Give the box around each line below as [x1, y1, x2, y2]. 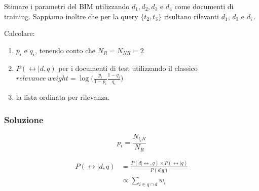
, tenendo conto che [34, 45, 95, 55]
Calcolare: [4, 28, 35, 39]
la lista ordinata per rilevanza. [16, 92, 110, 102]
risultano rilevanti [164, 11, 219, 21]
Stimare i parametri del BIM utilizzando [4, 1, 130, 11]
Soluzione [4, 113, 44, 126]
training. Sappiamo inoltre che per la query [4, 11, 138, 21]
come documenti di [174, 1, 234, 11]
